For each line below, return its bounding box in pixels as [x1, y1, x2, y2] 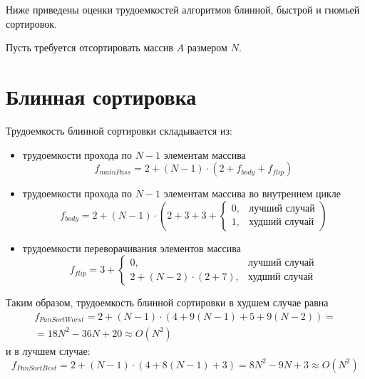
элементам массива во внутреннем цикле [163, 186, 341, 201]
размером [187, 40, 227, 55]
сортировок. [6, 16, 57, 31]
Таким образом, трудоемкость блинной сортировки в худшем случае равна [6, 295, 329, 310]
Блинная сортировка [6, 81, 197, 110]
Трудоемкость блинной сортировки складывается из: [6, 123, 232, 137]
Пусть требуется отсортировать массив [6, 40, 173, 55]
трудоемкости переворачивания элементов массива [22, 240, 241, 255]
